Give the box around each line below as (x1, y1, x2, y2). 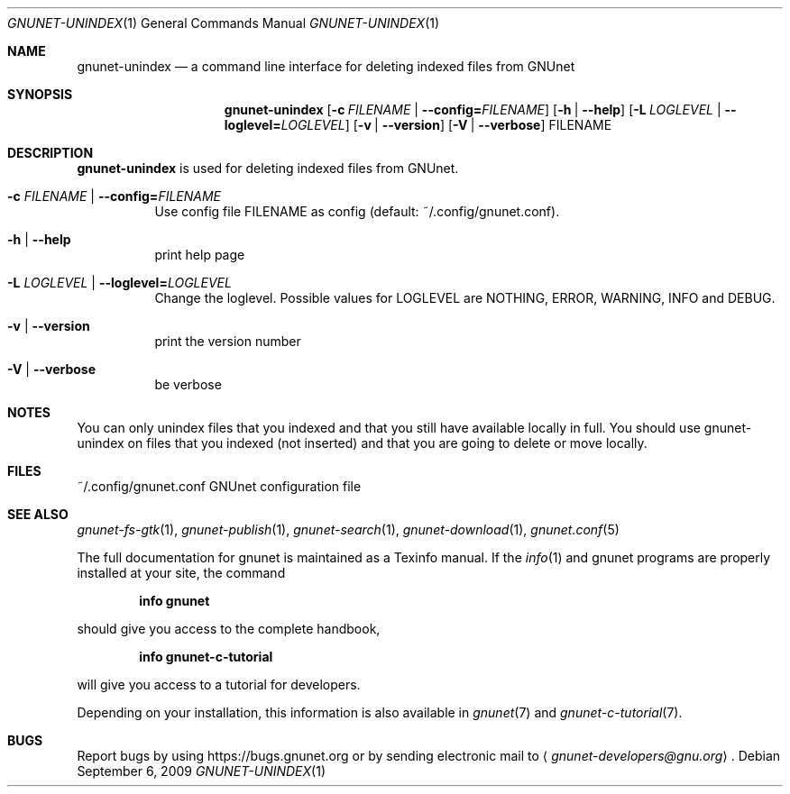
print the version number (154, 333, 301, 349)
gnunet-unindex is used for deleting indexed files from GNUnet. (77, 160, 459, 176)
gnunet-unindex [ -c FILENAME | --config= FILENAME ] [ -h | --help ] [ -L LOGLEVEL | (224, 102, 721, 117)
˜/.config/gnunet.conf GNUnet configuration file (77, 479, 362, 494)
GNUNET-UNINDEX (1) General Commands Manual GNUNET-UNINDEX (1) (7, 15, 440, 31)
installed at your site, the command (77, 565, 286, 580)
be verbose (154, 377, 222, 392)
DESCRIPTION (7, 145, 94, 160)
